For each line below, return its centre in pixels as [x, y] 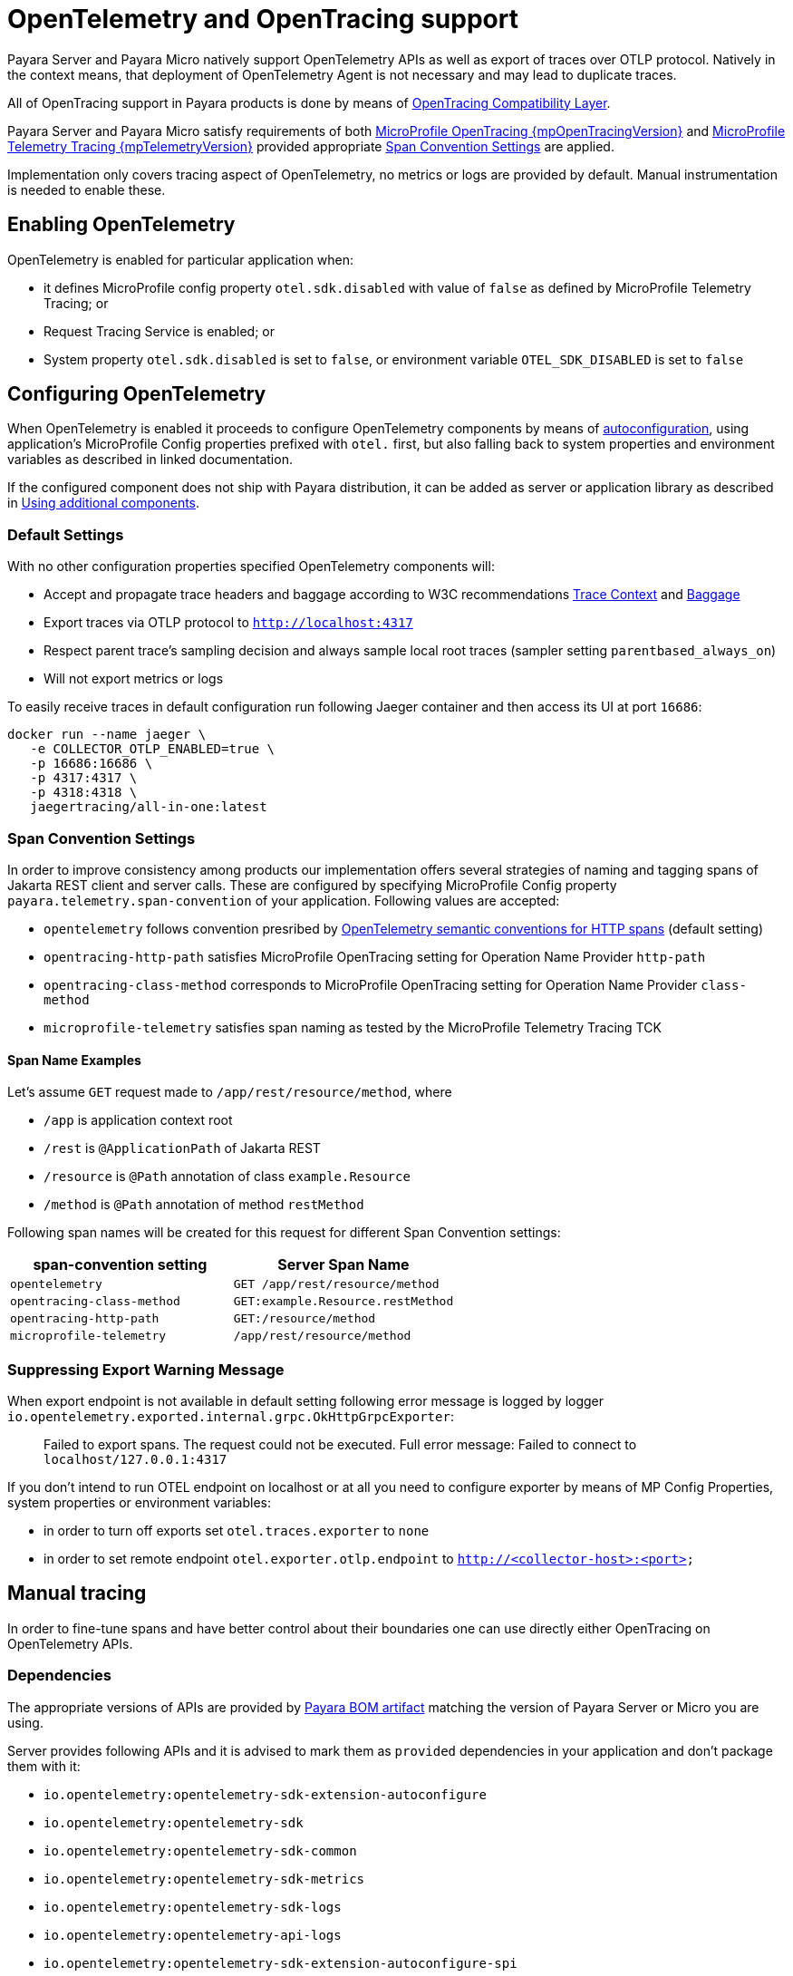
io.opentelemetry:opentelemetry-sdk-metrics [204, 1879]
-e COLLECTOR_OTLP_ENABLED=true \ [153, 749]
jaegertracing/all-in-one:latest [149, 807]
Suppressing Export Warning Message [146, 1369]
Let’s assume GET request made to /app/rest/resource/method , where [230, 1092]
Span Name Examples [74, 1060]
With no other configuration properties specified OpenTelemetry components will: [251, 567]
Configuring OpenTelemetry [137, 394]
